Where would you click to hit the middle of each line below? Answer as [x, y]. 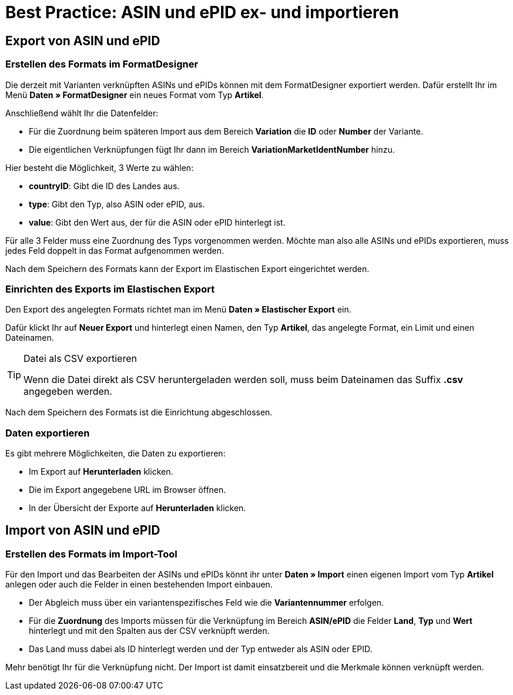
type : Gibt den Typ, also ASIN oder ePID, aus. [117, 204]
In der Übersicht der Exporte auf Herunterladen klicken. [138, 508]
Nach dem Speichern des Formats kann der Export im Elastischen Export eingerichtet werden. [187, 268]
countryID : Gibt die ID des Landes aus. [104, 186]
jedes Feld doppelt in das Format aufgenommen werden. [115, 250]
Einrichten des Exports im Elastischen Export [110, 289]
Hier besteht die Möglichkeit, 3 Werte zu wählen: [100, 167]
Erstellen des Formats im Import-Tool [91, 554]
